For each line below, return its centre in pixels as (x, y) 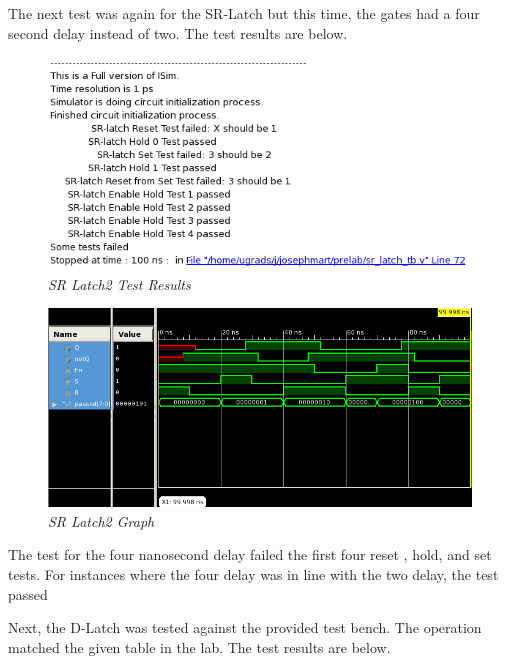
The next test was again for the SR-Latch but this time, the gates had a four (244, 13)
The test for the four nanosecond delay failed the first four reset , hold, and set (250, 554)
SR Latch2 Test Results (119, 283)
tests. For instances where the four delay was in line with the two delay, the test (253, 574)
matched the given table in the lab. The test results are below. (199, 646)
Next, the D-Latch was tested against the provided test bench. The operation (245, 627)
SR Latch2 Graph (101, 520)
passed (28, 593)
